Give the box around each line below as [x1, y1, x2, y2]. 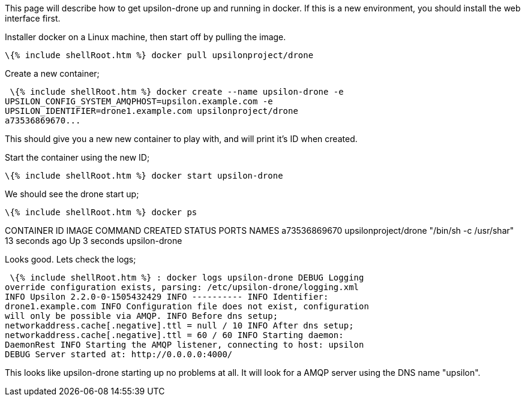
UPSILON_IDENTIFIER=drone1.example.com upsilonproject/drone [5, 106, 298, 116]
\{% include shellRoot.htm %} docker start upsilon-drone [5, 171, 283, 180]
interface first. [5, 13, 61, 23]
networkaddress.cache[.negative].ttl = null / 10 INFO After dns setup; [5, 321, 354, 330]
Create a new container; [5, 68, 100, 79]
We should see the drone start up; [5, 189, 139, 199]
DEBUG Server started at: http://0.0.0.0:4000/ [5, 349, 233, 359]
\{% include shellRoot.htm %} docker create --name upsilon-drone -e [10, 87, 344, 97]
